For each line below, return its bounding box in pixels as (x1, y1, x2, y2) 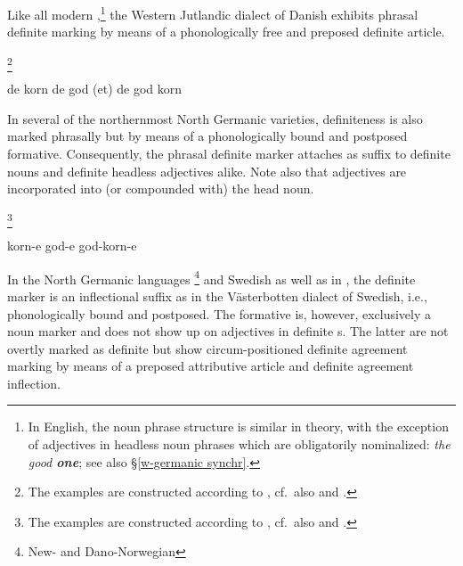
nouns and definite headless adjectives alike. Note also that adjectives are (7, 161, 407, 180)
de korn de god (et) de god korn (7, 79, 183, 98)
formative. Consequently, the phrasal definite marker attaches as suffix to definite (7, 144, 451, 162)
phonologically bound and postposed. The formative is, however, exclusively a (7, 304, 432, 323)
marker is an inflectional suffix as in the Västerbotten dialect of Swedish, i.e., (7, 286, 427, 305)
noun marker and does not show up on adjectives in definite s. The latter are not (7, 322, 449, 340)
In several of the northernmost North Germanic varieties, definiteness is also (7, 109, 423, 127)
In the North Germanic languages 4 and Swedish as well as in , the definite (7, 267, 416, 288)
